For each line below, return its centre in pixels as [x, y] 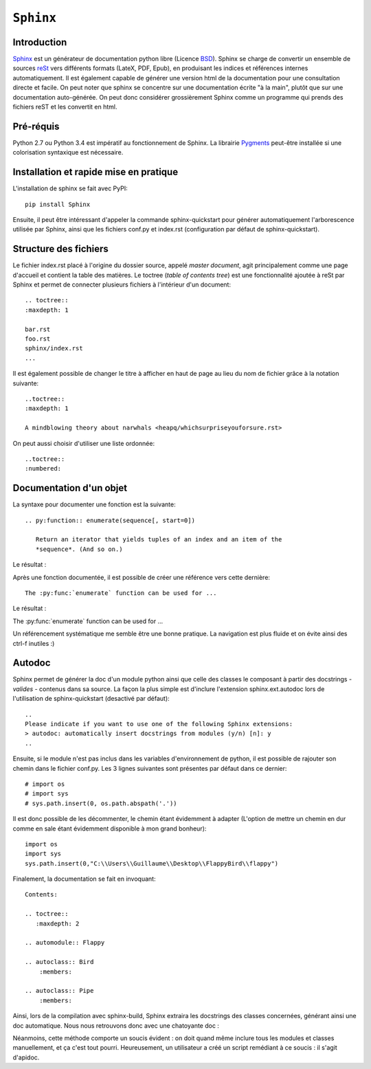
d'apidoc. [26, 1057]
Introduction [40, 42]
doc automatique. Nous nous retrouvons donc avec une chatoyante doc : [116, 1025]
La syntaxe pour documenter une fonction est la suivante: [94, 504]
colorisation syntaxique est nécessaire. [68, 153]
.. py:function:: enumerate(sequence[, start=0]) [110, 520]
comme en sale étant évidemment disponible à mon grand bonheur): [110, 829]
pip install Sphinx [58, 204]
